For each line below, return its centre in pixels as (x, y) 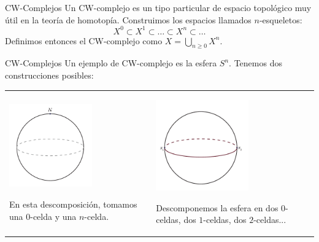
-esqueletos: (281, 19)
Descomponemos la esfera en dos (217, 207)
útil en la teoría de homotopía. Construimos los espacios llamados (128, 19)
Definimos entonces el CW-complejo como (84, 40)
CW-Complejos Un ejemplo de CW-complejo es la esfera (111, 63)
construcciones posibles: (49, 75)
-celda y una (53, 216)
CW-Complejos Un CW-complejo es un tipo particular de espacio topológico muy (158, 7)
